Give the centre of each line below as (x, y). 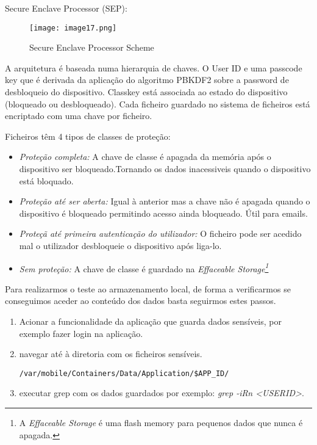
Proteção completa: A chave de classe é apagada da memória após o (145, 157)
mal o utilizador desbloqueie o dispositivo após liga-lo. (120, 245)
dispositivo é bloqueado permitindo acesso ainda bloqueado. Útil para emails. (163, 213)
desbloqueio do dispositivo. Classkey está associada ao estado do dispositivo (146, 92)
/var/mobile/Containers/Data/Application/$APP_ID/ (124, 373)
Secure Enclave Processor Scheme (92, 47)
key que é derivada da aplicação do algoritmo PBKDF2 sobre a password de (147, 80)
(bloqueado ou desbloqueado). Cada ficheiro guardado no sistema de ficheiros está (158, 103)
